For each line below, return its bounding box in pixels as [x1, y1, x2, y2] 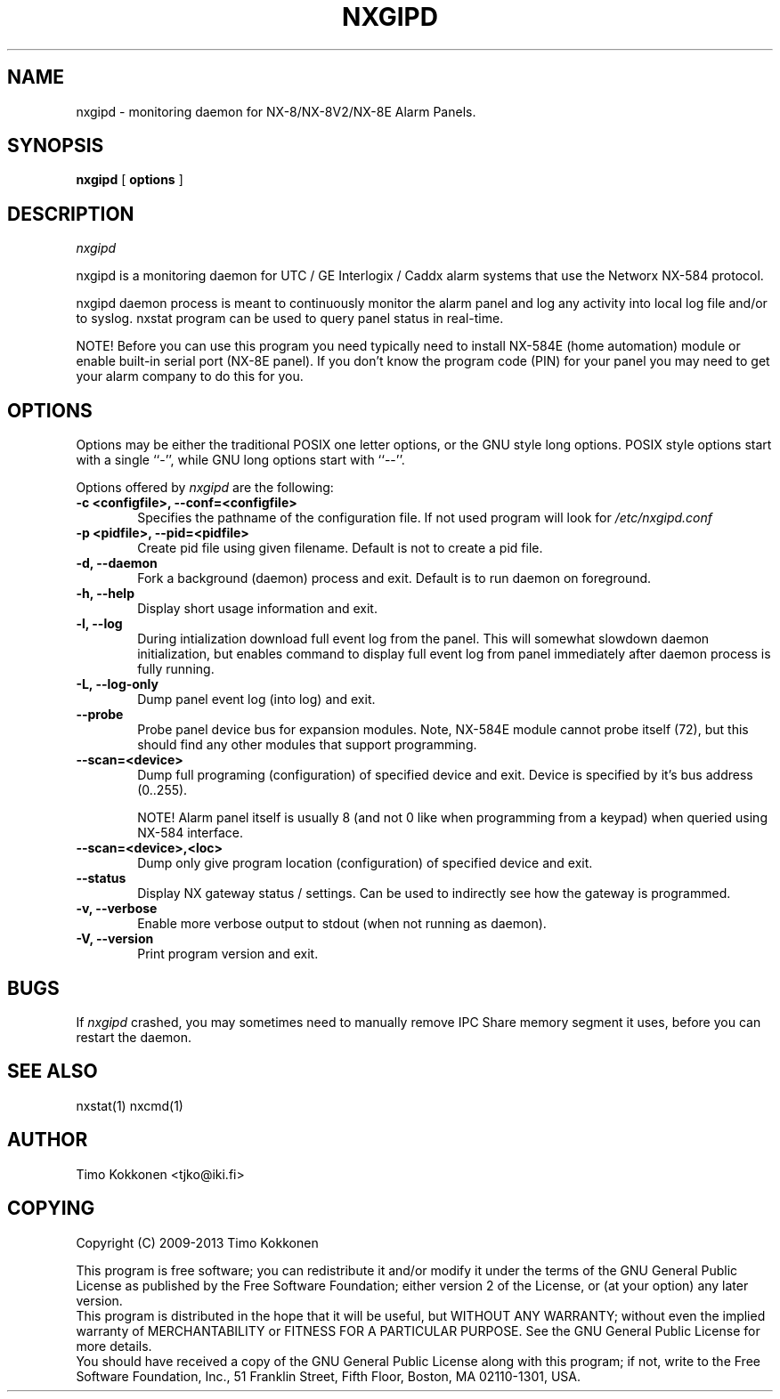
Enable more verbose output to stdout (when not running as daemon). [137, 916, 547, 932]
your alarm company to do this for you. [76, 368, 304, 384]
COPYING [7, 1197, 95, 1220]
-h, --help [76, 586, 134, 602]
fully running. [137, 661, 215, 677]
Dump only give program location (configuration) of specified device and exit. [137, 855, 593, 871]
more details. [76, 1338, 152, 1354]
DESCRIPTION [7, 202, 134, 225]
